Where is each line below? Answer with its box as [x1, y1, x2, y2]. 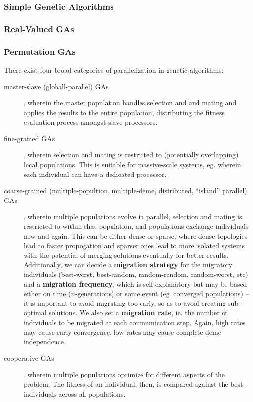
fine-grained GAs [4, 133, 55, 143]
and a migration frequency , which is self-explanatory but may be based [24, 278, 247, 289]
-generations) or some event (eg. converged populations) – [75, 288, 249, 299]
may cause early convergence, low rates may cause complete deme [24, 327, 221, 337]
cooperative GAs [4, 352, 54, 363]
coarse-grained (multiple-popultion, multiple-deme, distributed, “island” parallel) [4, 185, 247, 196]
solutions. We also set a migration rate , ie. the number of [49, 307, 227, 318]
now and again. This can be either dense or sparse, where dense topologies [24, 230, 248, 241]
